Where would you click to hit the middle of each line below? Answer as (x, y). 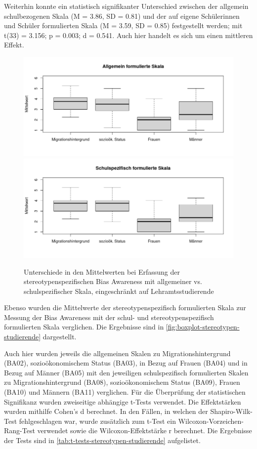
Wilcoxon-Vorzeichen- (211, 421)
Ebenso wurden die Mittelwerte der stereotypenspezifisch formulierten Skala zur (125, 307)
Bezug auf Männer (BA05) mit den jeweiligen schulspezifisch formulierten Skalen (126, 372)
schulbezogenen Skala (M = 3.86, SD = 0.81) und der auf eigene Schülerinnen (122, 16)
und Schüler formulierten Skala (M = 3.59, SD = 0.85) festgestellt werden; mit (123, 25)
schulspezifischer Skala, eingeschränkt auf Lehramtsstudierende (119, 291)
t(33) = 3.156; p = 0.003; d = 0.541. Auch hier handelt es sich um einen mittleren (128, 35)
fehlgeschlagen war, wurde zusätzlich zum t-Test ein (97, 421)
